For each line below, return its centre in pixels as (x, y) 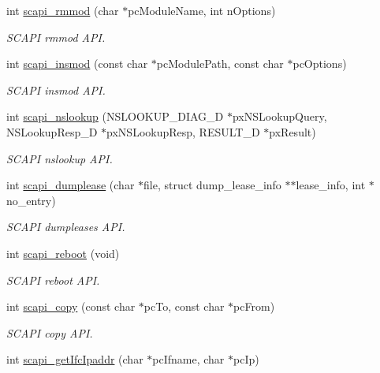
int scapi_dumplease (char (71, 185)
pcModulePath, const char (220, 63)
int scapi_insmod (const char (77, 63)
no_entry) (31, 200)
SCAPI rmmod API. (56, 37)
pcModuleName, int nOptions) (202, 10)
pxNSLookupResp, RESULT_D (183, 131)
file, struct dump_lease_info (212, 185)
